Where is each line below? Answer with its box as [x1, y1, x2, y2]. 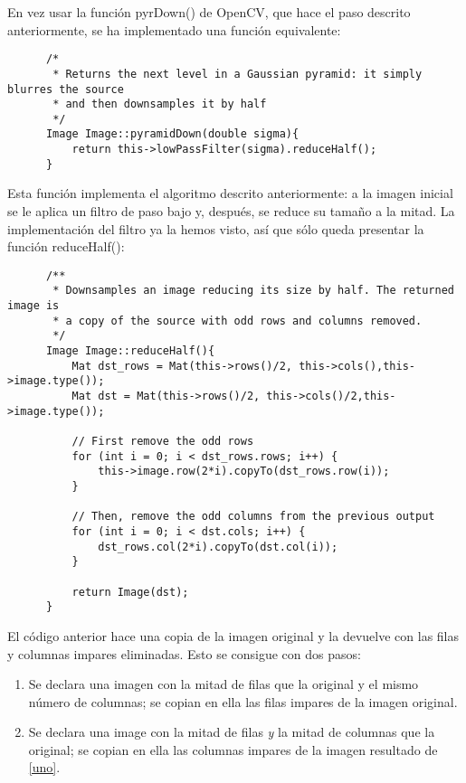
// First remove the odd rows [71, 435, 254, 448]
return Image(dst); [71, 585, 189, 599]
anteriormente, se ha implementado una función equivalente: [7, 20, 341, 39]
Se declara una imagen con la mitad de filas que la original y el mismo [28, 675, 419, 693]
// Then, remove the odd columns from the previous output [71, 510, 435, 524]
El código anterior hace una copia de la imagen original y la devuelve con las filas [7, 626, 460, 645]
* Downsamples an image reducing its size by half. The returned [52, 284, 454, 297]
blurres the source [7, 82, 124, 96]
